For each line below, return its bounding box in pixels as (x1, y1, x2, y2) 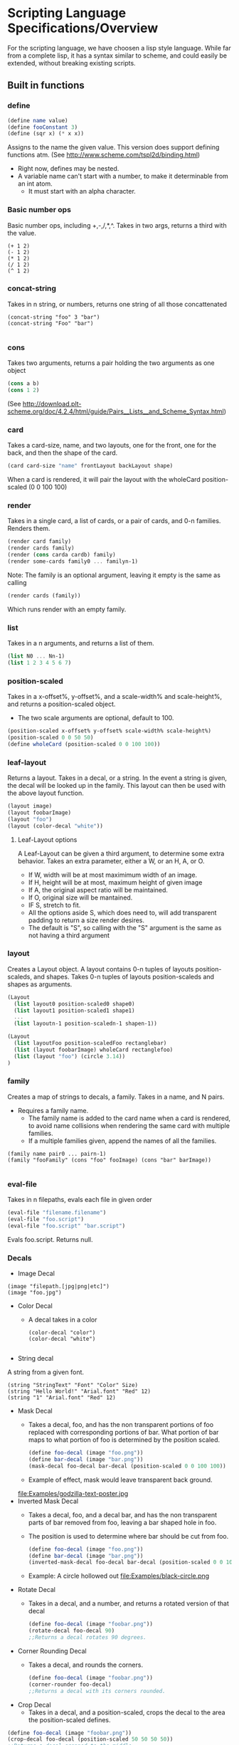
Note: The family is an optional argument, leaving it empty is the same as (7, 571, 221, 579)
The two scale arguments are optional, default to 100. (17, 714, 174, 722)
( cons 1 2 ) (7, 386, 40, 394)
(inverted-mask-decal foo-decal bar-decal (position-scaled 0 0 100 (28, 1559, 236, 1566)
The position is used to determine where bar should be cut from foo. (28, 1532, 229, 1540)
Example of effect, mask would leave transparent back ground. (28, 1475, 213, 1484)
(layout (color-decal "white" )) (7, 822, 103, 830)
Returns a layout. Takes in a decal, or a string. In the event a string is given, (7, 774, 228, 782)
